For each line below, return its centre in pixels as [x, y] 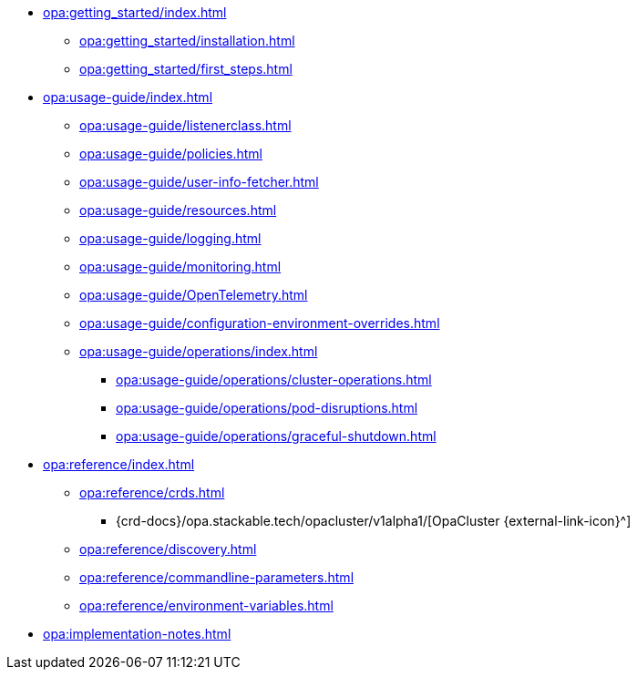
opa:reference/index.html [119, 464]
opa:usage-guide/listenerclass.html [185, 125]
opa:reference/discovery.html [168, 549]
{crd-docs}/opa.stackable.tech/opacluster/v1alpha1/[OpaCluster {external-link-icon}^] [374, 521]
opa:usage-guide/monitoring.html [180, 267]
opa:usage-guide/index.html [128, 97]
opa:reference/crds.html [152, 492]
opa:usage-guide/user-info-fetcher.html [199, 182]
